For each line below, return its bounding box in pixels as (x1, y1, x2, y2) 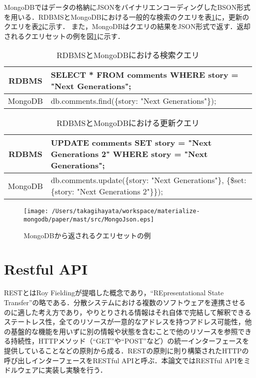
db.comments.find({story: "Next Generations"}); (51, 95, 217, 107)
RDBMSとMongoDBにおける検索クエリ (56, 49, 200, 61)
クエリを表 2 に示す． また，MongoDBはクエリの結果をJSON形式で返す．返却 (4, 21, 251, 31)
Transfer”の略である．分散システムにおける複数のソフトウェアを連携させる (4, 297, 246, 307)
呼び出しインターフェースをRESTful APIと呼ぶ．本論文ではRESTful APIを (4, 355, 244, 365)
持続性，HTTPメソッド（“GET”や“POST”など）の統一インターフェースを (10, 336, 250, 346)
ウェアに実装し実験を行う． (17, 365, 107, 375)
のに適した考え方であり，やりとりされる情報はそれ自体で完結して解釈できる (4, 307, 252, 317)
